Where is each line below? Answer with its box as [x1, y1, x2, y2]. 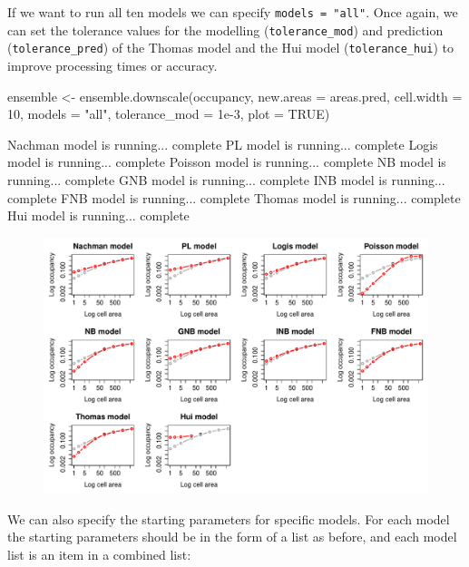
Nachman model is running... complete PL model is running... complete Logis [7, 134, 438, 153]
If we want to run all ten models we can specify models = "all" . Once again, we [7, 3, 458, 21]
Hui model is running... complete [7, 206, 190, 225]
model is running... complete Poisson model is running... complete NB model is [7, 152, 446, 171]
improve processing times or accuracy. [7, 55, 218, 74]
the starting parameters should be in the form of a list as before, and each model [7, 527, 457, 546]
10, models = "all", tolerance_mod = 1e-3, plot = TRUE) [7, 104, 330, 123]
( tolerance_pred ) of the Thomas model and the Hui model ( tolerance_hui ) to [7, 38, 454, 57]
